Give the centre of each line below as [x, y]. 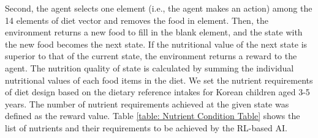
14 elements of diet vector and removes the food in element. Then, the [137, 20]
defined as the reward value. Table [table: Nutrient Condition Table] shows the [153, 116]
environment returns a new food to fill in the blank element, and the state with [154, 32]
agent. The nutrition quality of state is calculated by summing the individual [150, 67]
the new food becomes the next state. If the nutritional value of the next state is [156, 44]
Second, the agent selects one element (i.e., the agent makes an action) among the [159, 8]
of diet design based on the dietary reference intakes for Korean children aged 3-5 [157, 92]
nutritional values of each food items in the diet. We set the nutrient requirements [159, 80]
